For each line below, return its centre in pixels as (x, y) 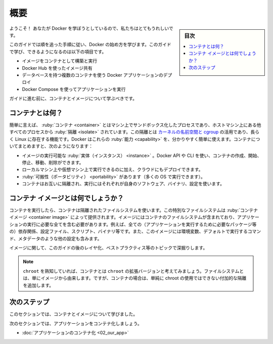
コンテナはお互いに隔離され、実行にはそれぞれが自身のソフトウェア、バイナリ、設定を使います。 (123, 184)
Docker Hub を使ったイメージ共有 (57, 68)
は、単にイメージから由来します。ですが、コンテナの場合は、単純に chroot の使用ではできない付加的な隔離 (135, 278)
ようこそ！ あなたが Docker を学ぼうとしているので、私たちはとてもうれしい (89, 28)
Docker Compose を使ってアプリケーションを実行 (74, 89)
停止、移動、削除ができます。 (53, 162)
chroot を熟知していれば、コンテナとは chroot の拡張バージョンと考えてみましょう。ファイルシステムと (133, 271)
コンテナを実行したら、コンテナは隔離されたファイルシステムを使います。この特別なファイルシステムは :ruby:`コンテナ (133, 210)
